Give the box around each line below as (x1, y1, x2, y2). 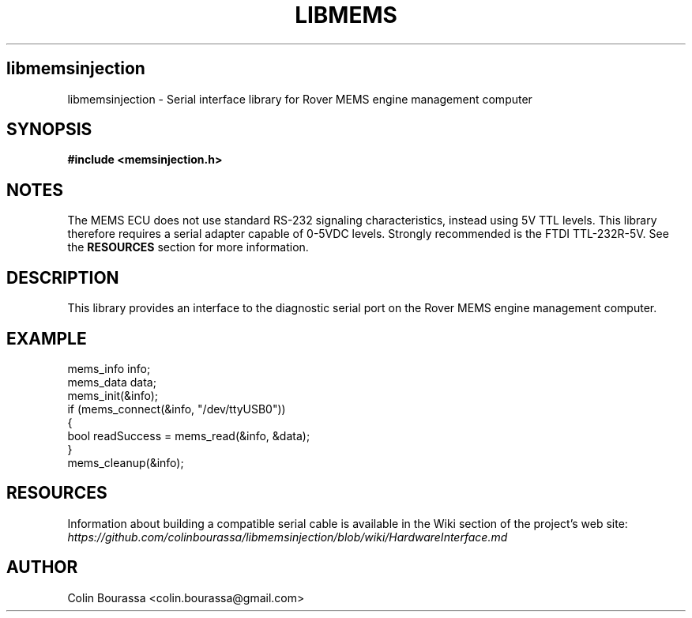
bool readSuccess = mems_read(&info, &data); (67, 428, 310, 443)
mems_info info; (67, 361, 151, 375)
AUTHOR (6, 557, 78, 578)
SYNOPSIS (6, 119, 92, 140)
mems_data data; (67, 375, 156, 389)
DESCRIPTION (6, 267, 119, 288)
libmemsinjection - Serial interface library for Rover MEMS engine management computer (67, 92, 532, 106)
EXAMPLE (6, 328, 87, 349)
